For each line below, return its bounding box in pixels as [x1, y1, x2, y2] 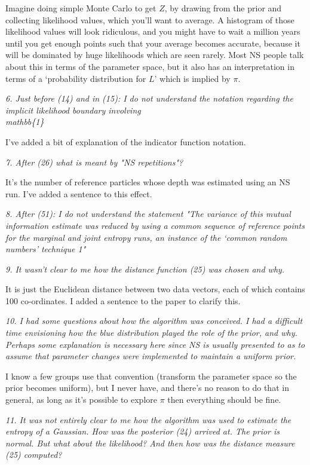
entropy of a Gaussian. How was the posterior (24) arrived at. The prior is [5, 425, 280, 438]
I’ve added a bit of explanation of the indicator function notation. [5, 135, 246, 148]
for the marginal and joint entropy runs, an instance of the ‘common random [5, 231, 287, 243]
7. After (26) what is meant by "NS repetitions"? [5, 155, 183, 168]
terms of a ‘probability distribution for [5, 72, 146, 84]
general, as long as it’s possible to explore [5, 393, 158, 406]
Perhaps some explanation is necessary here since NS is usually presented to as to [5, 338, 305, 350]
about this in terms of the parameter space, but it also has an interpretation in [5, 60, 294, 72]
